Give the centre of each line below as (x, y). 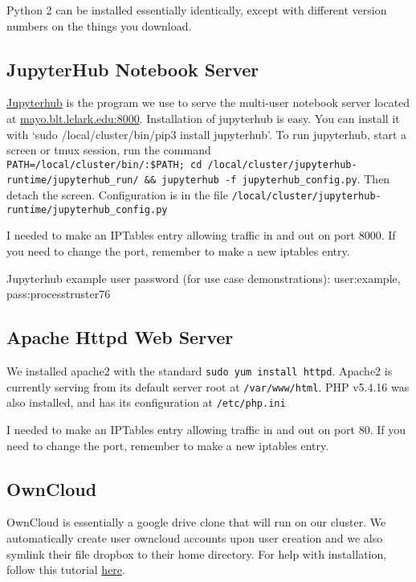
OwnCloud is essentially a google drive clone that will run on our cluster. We (196, 522)
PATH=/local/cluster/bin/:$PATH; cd (104, 164)
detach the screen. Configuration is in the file (117, 195)
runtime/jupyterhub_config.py (87, 209)
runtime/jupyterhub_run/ (73, 180)
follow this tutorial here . (66, 570)
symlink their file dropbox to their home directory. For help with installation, (197, 553)
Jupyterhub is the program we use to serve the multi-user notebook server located (208, 102)
